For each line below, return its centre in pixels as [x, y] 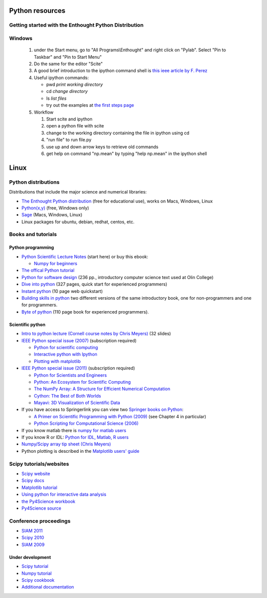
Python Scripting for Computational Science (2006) [86, 423]
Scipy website [36, 474]
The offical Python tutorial [48, 270]
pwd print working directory [75, 84]
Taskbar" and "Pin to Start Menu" [68, 57]
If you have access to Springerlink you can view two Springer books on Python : [103, 409]
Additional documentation [48, 587]
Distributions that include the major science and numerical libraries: [78, 192]
